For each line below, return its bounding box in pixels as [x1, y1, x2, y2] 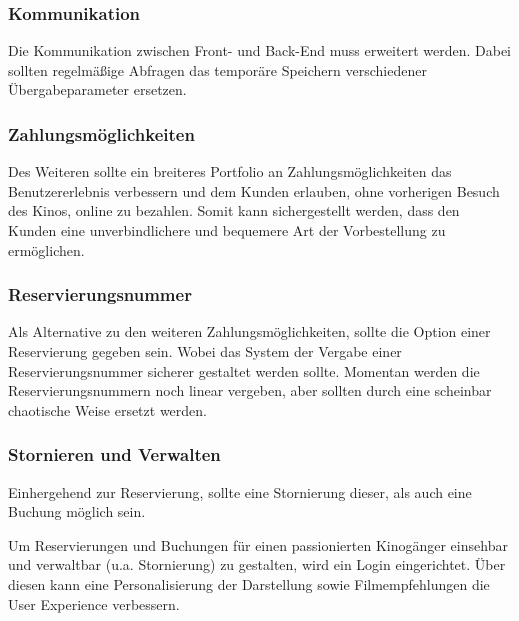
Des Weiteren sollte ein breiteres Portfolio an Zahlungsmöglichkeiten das [8, 161, 452, 182]
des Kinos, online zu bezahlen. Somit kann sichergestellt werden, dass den [8, 200, 460, 221]
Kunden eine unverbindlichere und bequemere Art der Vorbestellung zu [8, 220, 446, 240]
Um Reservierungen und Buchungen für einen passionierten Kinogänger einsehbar [8, 534, 508, 555]
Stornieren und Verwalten [8, 442, 221, 467]
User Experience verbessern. [8, 593, 180, 614]
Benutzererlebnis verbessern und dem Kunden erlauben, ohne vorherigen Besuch [8, 180, 500, 201]
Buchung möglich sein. [8, 501, 146, 522]
